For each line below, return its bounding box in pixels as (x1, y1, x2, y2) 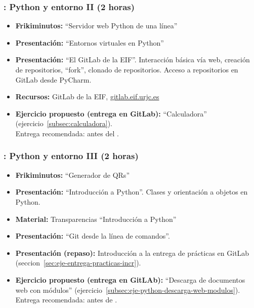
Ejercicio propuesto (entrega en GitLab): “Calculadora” (15, 108, 207, 119)
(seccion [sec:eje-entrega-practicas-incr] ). (15, 257, 141, 268)
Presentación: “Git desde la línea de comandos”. (15, 230, 170, 241)
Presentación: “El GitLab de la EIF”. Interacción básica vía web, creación (15, 54, 250, 65)
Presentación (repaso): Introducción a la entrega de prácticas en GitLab (15, 247, 249, 258)
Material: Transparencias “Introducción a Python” (15, 213, 177, 224)
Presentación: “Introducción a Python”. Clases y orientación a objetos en (15, 186, 248, 197)
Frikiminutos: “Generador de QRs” (15, 169, 130, 180)
